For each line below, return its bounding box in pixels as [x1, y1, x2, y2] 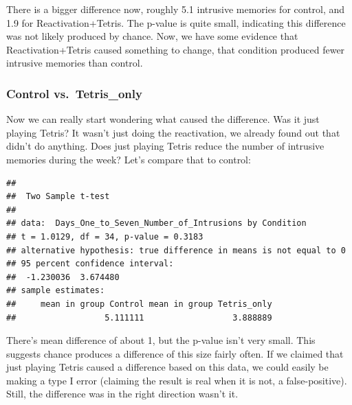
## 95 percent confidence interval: [6, 259, 174, 269]
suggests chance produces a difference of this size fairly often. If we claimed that [6, 346, 344, 360]
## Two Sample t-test [6, 192, 110, 202]
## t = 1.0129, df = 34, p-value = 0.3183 [6, 231, 203, 242]
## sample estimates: [6, 286, 105, 296]
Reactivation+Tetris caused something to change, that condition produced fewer [6, 42, 345, 56]
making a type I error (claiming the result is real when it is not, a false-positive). [6, 373, 347, 387]
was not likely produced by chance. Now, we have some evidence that [6, 29, 298, 43]
